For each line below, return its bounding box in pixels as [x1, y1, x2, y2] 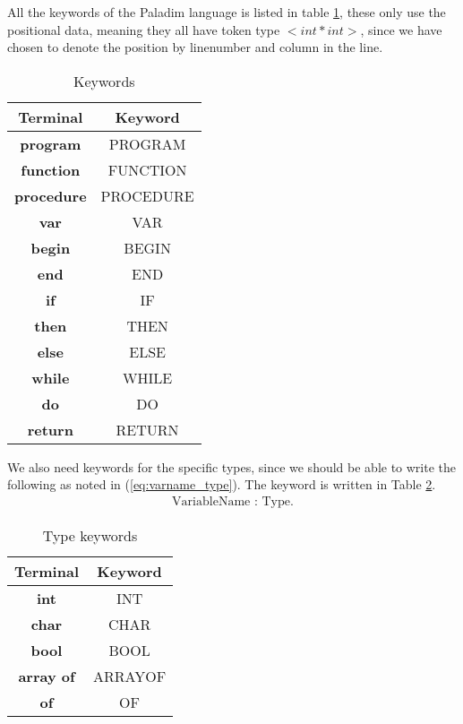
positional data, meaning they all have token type [7, 20, 280, 39]
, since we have [360, 20, 442, 39]
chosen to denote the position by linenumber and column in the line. [7, 38, 383, 56]
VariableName [172, 495, 251, 508]
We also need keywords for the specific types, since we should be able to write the [7, 457, 457, 476]
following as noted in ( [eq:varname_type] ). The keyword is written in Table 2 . [7, 475, 436, 494]
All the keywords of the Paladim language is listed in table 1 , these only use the [7, 3, 446, 21]
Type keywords [42, 525, 138, 546]
